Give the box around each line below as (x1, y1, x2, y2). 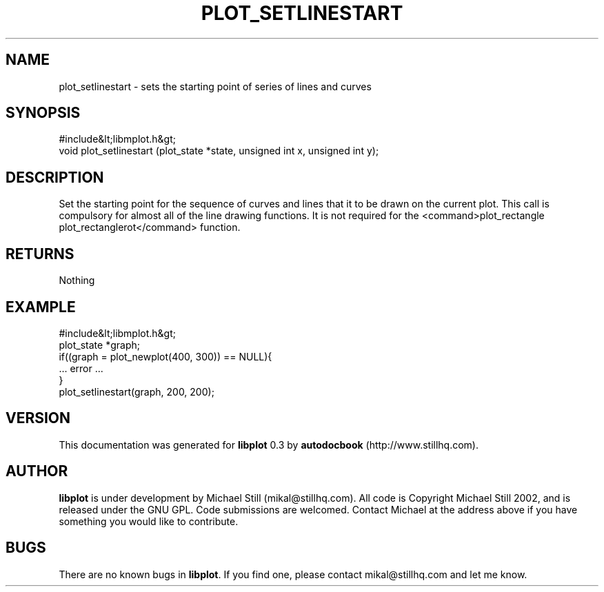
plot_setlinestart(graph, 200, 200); (59, 385, 214, 398)
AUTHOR (6, 462, 68, 480)
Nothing (59, 274, 95, 287)
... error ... (59, 362, 103, 374)
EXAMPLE (6, 298, 76, 316)
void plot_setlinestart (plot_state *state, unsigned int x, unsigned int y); (59, 145, 379, 157)
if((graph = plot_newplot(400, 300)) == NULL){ (59, 350, 272, 363)
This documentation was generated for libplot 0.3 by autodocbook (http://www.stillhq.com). (59, 438, 479, 451)
